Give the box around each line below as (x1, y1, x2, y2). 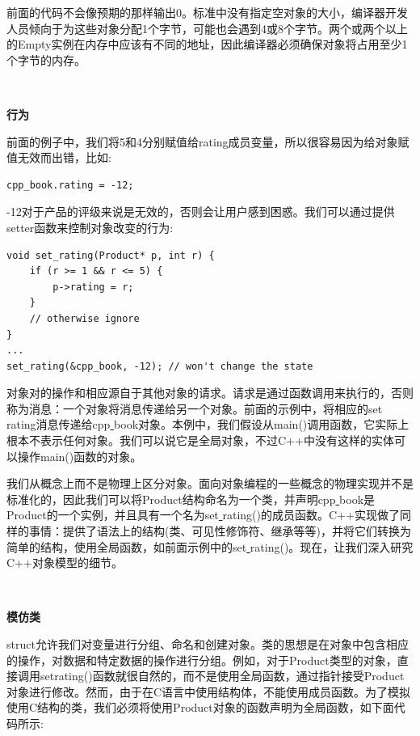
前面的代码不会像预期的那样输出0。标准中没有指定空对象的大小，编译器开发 (6, 4, 408, 20)
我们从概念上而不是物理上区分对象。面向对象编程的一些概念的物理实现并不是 (6, 475, 414, 492)
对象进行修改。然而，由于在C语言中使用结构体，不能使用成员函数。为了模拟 (6, 683, 411, 700)
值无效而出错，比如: (6, 149, 111, 166)
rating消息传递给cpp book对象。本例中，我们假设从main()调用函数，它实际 (6, 416, 398, 433)
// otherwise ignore (29, 312, 140, 324)
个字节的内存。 (6, 51, 86, 68)
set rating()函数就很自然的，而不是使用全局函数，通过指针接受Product (40, 667, 405, 684)
